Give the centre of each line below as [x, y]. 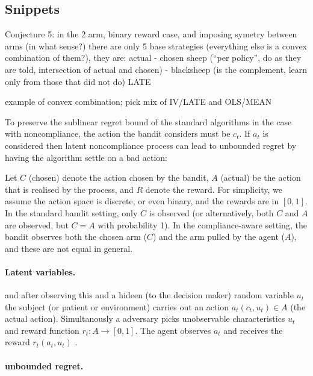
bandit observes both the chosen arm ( [76, 237]
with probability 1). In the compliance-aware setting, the [202, 224]
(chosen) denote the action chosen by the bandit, [119, 177]
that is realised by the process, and [69, 189]
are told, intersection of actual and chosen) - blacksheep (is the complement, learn [156, 69]
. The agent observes [173, 330]
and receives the [253, 330]
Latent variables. [40, 271]
